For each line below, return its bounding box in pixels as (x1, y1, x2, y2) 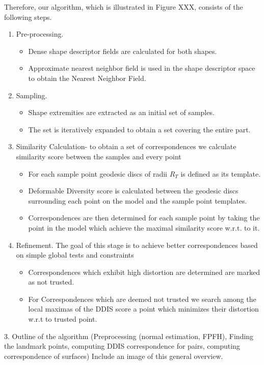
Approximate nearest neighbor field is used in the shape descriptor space (28, 63, 255, 73)
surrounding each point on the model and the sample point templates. (28, 195, 247, 206)
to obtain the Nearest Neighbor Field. (28, 72, 146, 83)
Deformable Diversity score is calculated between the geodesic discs (28, 185, 239, 196)
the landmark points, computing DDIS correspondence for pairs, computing (4, 341, 240, 351)
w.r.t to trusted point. (28, 314, 97, 324)
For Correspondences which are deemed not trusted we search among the (28, 293, 256, 304)
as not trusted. (28, 276, 74, 287)
